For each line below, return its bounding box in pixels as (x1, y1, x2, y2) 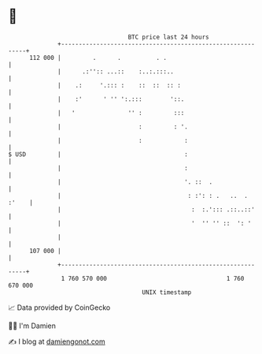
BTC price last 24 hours (127, 33, 210, 41)
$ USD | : (8, 150, 189, 158)
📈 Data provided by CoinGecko (8, 303, 111, 312)
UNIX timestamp (142, 288, 192, 296)
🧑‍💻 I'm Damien (8, 321, 57, 330)
